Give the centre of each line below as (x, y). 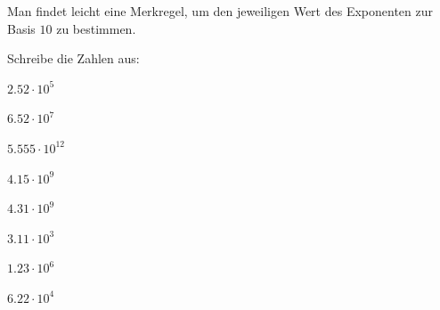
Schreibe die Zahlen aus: (73, 58)
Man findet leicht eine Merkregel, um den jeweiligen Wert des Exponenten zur (220, 11)
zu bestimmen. (96, 28)
